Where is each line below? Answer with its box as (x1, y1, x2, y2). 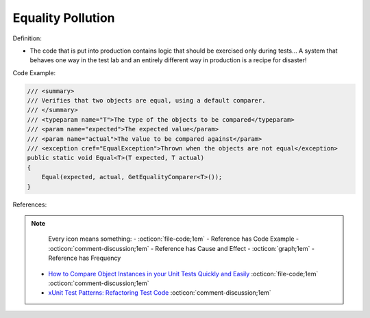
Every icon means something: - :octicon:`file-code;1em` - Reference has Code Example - (48, 235, 299, 243)
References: (12, 200, 47, 209)
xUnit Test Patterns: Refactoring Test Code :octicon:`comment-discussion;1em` (48, 289, 271, 297)
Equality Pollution (12, 10, 116, 25)
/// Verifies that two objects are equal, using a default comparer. (27, 96, 266, 105)
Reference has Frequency (48, 254, 121, 263)
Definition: (12, 34, 42, 42)
